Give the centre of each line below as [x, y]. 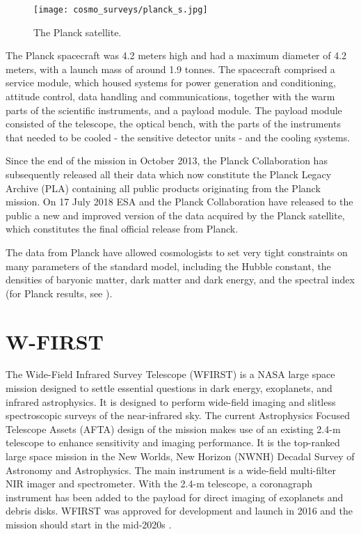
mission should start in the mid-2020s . [89, 524]
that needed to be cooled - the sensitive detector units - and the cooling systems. [178, 137]
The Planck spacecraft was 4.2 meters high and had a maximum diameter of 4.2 [176, 55]
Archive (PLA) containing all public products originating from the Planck [163, 188]
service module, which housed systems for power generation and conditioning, [171, 83]
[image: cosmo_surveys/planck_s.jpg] [121, 10]
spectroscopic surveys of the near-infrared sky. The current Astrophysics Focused [178, 415]
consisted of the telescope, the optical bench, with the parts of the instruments [173, 124]
